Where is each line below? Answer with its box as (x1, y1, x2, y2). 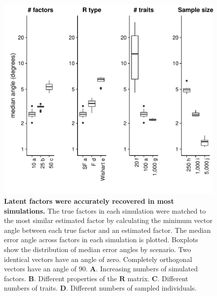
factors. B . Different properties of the (4, 273, 117, 283)
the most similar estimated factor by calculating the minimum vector (4, 215, 213, 225)
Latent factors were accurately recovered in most (4, 196, 174, 206)
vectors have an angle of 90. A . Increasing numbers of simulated (4, 263, 198, 274)
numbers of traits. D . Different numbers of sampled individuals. (4, 283, 197, 293)
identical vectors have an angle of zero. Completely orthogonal (4, 254, 192, 264)
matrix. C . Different (127, 273, 188, 283)
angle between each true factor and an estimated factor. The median (4, 224, 211, 235)
